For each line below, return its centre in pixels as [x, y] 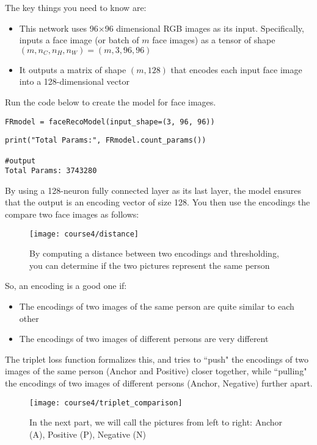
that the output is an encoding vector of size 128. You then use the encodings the [158, 202]
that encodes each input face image [236, 69]
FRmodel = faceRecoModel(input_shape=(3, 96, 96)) [110, 122]
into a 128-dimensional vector [74, 81]
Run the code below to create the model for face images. [111, 101]
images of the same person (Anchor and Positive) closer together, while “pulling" [156, 371]
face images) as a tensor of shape [214, 40]
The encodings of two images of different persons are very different [144, 339]
